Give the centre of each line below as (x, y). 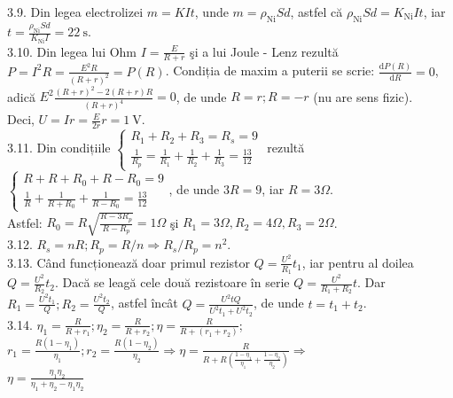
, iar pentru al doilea (358, 262)
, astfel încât (144, 303)
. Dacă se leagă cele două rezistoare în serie (172, 282)
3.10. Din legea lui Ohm (72, 51)
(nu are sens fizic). (363, 96)
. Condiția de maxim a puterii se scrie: (270, 70)
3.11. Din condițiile (59, 148)
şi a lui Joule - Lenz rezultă (264, 51)
